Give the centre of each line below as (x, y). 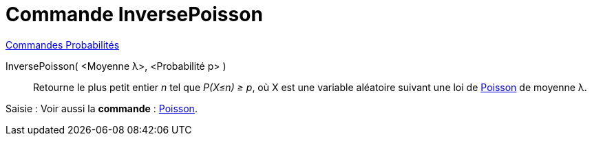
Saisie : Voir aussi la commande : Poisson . (102, 108)
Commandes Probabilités (63, 44)
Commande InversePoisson (134, 14)
